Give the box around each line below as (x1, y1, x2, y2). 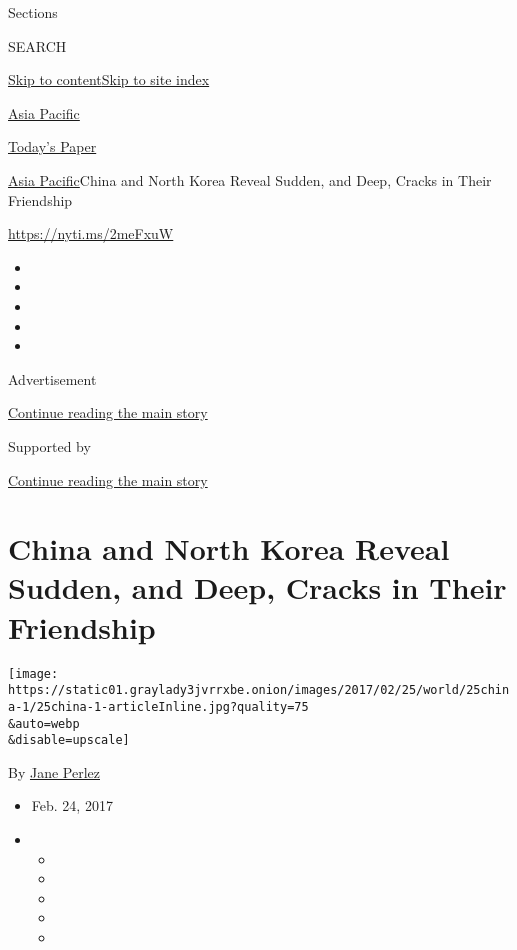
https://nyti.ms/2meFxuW (8, 223, 174, 244)
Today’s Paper (8, 136, 97, 157)
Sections (8, 2, 58, 22)
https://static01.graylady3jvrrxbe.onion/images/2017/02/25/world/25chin (8, 683, 510, 698)
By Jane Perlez (8, 761, 100, 782)
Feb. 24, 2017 (31, 795, 113, 816)
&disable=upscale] (8, 733, 130, 748)
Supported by (8, 435, 91, 456)
